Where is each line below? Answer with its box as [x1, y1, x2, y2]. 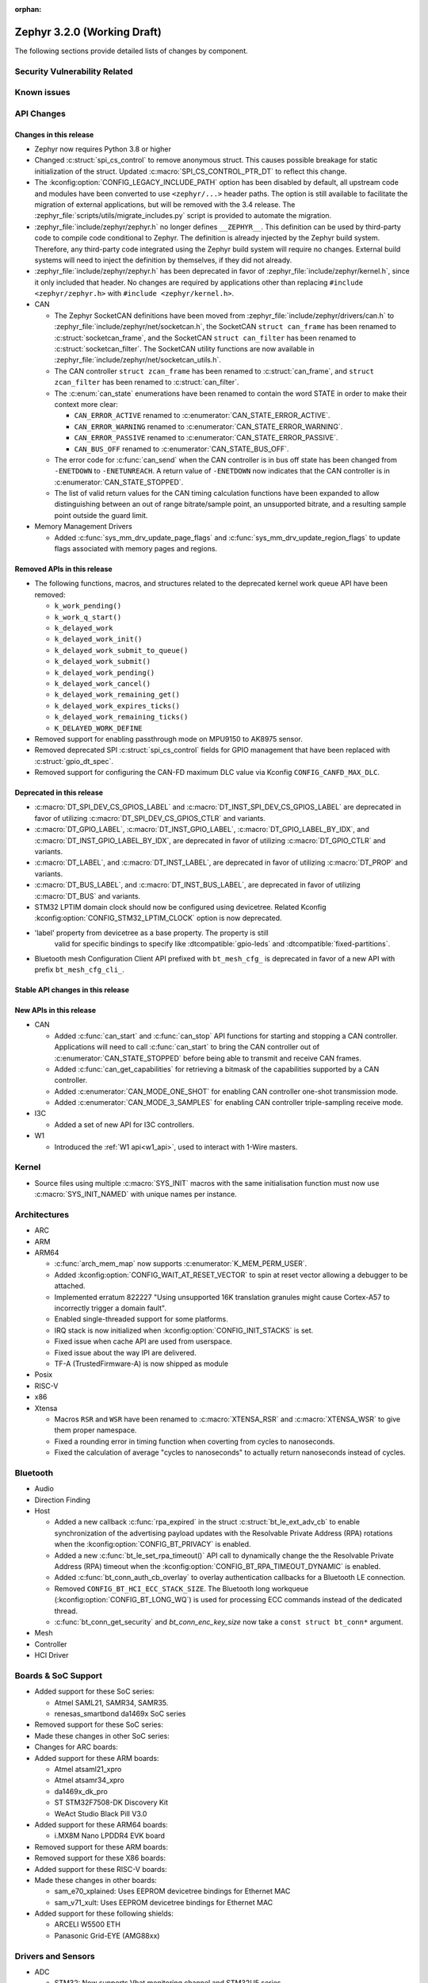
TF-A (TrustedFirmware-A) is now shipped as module [54, 1359, 229, 1368]
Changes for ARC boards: [34, 1742, 118, 1752]
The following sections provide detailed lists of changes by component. [14, 46, 249, 56]
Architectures [14, 1209, 70, 1220]
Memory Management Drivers [34, 522, 132, 531]
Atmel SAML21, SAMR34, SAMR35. [54, 1697, 169, 1707]
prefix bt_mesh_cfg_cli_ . [34, 965, 124, 974]
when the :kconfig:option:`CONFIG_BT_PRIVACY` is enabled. [54, 1540, 251, 1549]
